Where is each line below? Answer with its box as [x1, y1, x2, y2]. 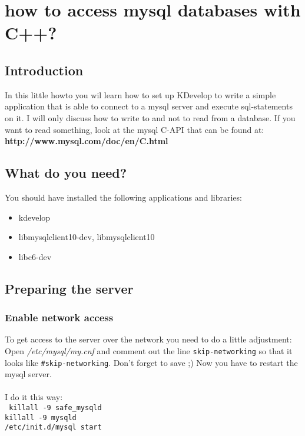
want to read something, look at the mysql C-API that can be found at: [5, 123, 264, 135]
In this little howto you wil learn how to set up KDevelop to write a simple [5, 88, 276, 101]
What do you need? [5, 164, 127, 182]
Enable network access [5, 310, 114, 325]
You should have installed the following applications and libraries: [5, 191, 242, 203]
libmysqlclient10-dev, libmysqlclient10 [18, 231, 155, 243]
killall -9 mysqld [5, 413, 77, 422]
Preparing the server [5, 279, 134, 297]
